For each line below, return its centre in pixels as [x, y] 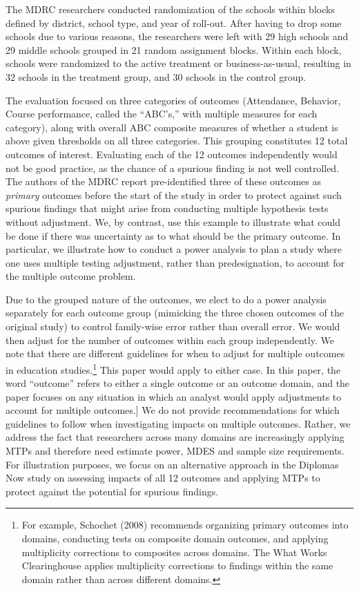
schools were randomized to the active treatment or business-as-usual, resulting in [178, 63]
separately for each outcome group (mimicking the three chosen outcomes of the [175, 313]
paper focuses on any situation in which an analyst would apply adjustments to [174, 396]
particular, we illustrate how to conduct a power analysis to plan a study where [174, 249]
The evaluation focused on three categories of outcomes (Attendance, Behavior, [173, 100]
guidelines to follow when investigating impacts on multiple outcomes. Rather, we [178, 423]
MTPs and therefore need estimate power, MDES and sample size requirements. [175, 451]
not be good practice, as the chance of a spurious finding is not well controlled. [173, 168]
